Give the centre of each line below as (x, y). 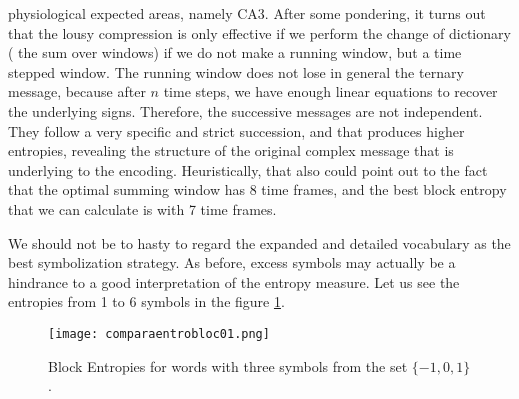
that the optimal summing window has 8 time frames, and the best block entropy (257, 189)
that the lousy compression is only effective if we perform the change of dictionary (259, 32)
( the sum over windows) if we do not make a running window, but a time (235, 52)
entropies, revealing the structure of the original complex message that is (231, 150)
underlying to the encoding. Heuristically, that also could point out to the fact (248, 169)
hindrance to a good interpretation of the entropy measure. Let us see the (234, 281)
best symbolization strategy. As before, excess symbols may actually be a (232, 262)
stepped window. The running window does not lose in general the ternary (236, 71)
